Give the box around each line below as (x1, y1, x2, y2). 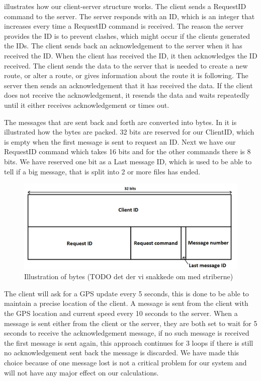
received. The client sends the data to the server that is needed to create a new (4, 60, 248, 71)
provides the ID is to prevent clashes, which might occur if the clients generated (4, 30, 250, 41)
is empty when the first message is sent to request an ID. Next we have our (4, 136, 236, 147)
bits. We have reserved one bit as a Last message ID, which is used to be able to (4, 156, 252, 166)
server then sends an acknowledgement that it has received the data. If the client (4, 80, 253, 90)
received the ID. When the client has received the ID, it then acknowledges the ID (4, 50, 257, 60)
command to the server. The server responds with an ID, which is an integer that (4, 11, 255, 21)
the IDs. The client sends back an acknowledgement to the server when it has (4, 40, 242, 51)
